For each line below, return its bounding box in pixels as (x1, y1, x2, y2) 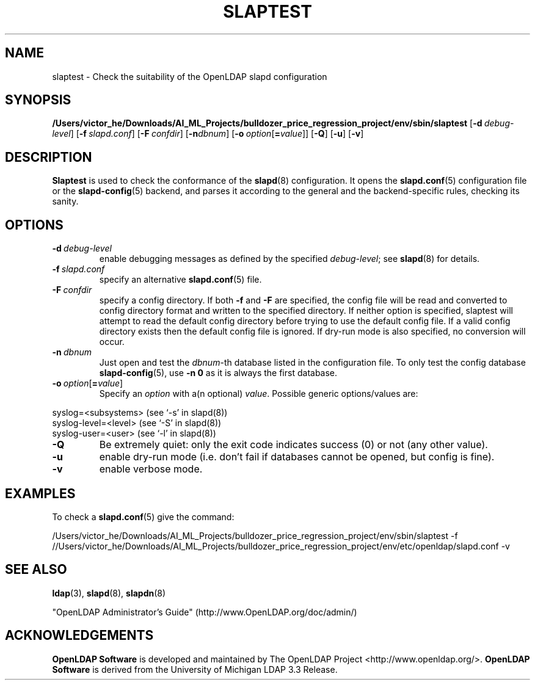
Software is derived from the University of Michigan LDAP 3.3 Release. (52, 664, 338, 675)
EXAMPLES (5, 485, 76, 501)
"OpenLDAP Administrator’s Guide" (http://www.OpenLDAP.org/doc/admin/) (52, 606, 357, 617)
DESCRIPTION (5, 149, 92, 165)
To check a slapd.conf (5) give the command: (52, 511, 235, 522)
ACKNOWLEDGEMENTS (5, 628, 154, 643)
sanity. (52, 196, 79, 207)
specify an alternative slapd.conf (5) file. (99, 274, 262, 285)
